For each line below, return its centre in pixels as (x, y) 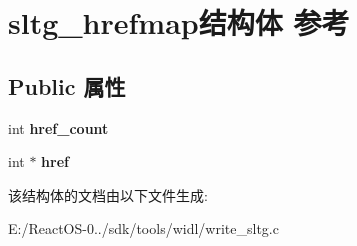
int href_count (58, 127)
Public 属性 (67, 85)
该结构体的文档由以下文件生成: (108, 194)
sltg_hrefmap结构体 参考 (179, 22)
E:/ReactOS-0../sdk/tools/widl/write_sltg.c (143, 228)
